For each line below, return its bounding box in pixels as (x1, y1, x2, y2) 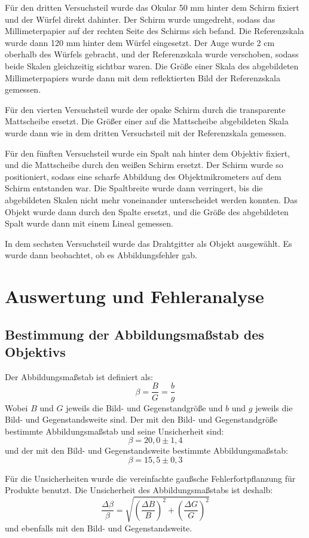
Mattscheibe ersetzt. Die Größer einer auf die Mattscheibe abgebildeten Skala (5, 115, 289, 127)
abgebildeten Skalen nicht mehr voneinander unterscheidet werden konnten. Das (5, 193, 298, 206)
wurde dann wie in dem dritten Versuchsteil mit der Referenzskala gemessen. (5, 126, 286, 139)
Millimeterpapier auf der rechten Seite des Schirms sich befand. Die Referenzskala (5, 25, 304, 37)
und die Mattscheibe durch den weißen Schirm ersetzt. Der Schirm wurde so (5, 158, 283, 171)
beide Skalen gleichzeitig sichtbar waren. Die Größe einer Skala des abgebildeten (5, 59, 299, 72)
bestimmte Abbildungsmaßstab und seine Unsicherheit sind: (5, 424, 224, 437)
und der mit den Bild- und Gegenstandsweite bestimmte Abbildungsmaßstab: (5, 444, 289, 457)
